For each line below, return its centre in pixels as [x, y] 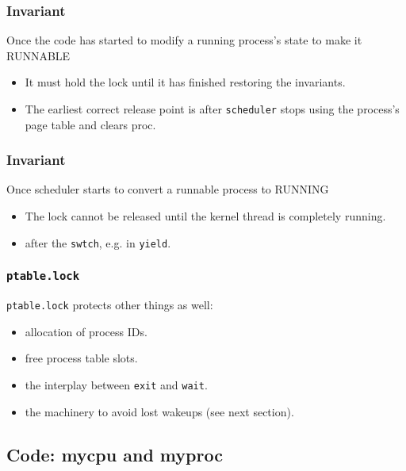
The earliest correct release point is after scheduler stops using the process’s [212, 109]
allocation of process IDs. [86, 331]
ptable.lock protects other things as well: [110, 305]
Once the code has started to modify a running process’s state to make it [184, 40]
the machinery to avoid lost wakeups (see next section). [159, 411]
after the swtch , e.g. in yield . [98, 242]
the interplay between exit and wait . [116, 384]
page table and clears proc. [90, 124]
